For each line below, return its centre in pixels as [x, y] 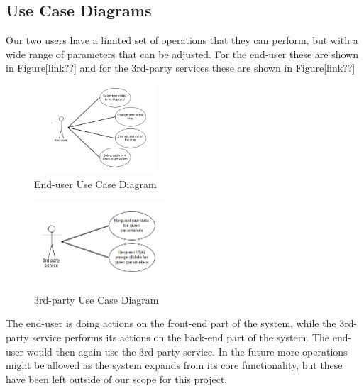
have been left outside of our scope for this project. [117, 379]
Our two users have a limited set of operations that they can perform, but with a [182, 40]
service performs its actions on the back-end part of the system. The [181, 337]
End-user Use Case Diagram [95, 183]
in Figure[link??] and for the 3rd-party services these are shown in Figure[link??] [181, 68]
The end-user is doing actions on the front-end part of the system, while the [171, 323]
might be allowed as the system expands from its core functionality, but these [174, 365]
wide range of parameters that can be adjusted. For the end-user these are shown [182, 54]
